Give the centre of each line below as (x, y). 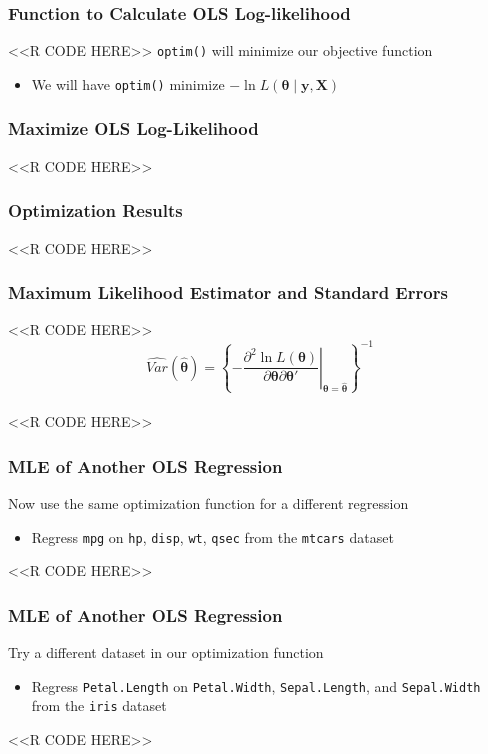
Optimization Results (95, 210)
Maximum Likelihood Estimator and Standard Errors (228, 292)
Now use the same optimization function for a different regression (208, 502)
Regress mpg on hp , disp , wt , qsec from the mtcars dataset (212, 536)
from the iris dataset (99, 705)
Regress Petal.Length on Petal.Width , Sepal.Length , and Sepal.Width (256, 685)
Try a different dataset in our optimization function (166, 652)
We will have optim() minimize (128, 83)
